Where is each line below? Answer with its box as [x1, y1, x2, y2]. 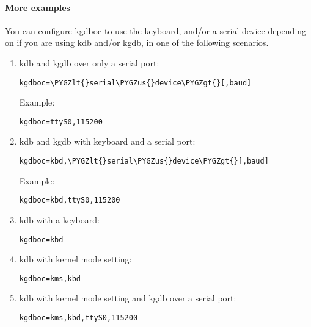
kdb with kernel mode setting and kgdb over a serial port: [19, 292, 236, 304]
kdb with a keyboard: [19, 213, 100, 226]
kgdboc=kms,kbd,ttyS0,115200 [19, 314, 138, 323]
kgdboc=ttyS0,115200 [19, 117, 103, 126]
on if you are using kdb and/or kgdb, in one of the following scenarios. [5, 36, 269, 49]
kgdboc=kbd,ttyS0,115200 [19, 196, 120, 205]
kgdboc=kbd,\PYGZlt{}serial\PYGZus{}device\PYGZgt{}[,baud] [19, 157, 269, 166]
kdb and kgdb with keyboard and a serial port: [19, 135, 196, 148]
